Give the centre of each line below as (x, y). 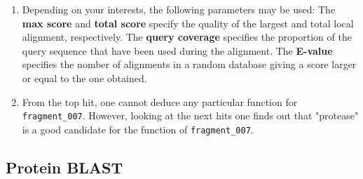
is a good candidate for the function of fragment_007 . (138, 129)
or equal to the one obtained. (84, 78)
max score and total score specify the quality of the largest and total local (188, 23)
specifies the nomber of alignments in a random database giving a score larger (189, 64)
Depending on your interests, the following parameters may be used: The (179, 9)
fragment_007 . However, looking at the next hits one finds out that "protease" (190, 115)
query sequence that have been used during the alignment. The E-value (177, 50)
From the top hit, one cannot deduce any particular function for (160, 101)
